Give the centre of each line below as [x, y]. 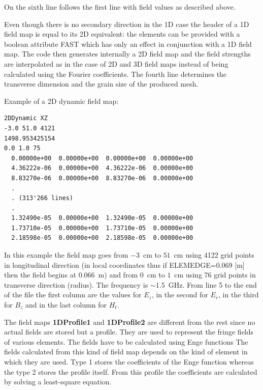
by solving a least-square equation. [58, 382]
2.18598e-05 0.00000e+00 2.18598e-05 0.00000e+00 [102, 238]
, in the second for [180, 295]
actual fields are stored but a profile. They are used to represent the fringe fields [129, 332]
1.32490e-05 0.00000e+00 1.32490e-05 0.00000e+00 [102, 218]
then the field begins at [40, 275]
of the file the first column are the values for [73, 295]
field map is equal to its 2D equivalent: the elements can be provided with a [122, 34]
